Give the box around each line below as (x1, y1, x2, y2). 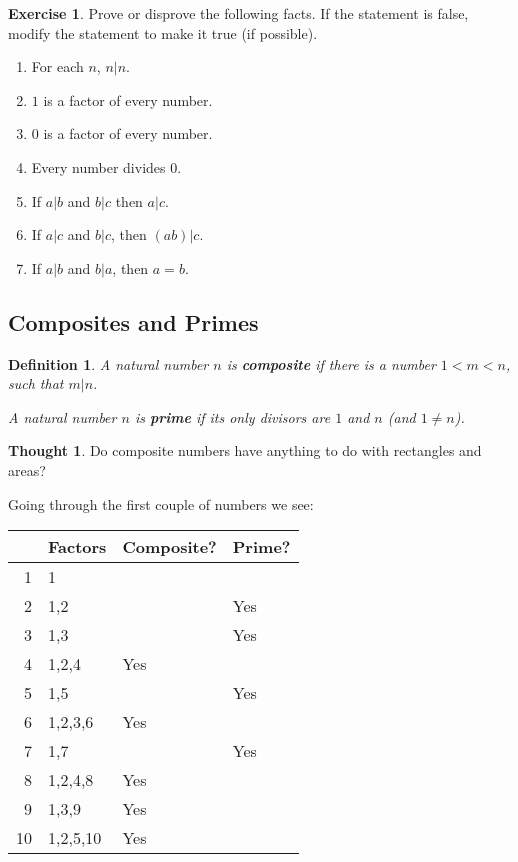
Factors (48, 535, 107, 559)
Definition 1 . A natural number (8, 353, 209, 374)
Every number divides (31, 156, 166, 177)
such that (8, 373, 64, 394)
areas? (8, 459, 46, 480)
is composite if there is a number (226, 353, 436, 374)
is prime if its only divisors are (134, 406, 331, 427)
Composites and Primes (8, 306, 259, 337)
